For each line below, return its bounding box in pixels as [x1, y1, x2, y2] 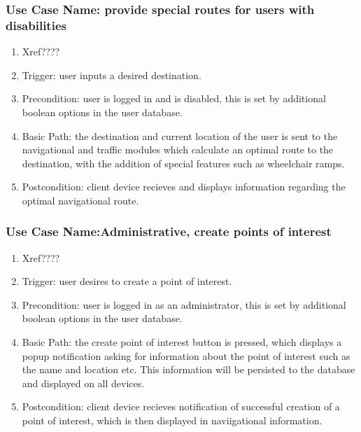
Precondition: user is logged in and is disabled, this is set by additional [22, 91, 326, 106]
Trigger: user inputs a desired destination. [22, 67, 201, 82]
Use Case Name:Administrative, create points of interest [6, 223, 332, 240]
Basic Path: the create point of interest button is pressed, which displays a [22, 335, 342, 349]
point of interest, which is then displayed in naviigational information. [22, 413, 323, 428]
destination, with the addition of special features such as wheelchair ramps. [22, 155, 345, 170]
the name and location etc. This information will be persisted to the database [22, 362, 355, 377]
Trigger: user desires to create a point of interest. [22, 274, 232, 288]
